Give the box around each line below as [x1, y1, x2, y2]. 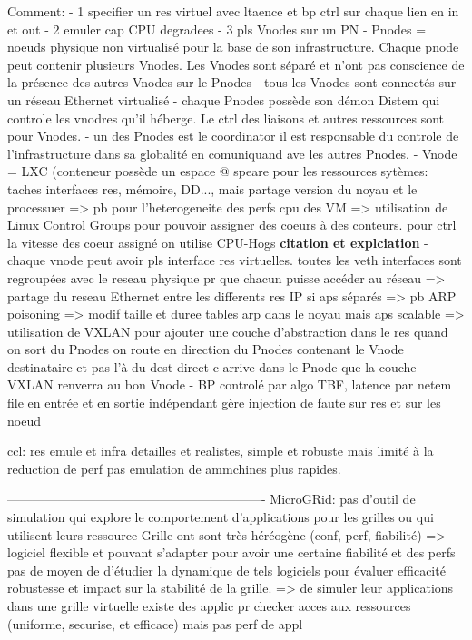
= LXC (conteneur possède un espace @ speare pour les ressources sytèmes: [7, 162, 428, 181]
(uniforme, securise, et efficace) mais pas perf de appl [7, 614, 303, 633]
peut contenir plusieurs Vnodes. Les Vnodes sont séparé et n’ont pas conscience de [7, 54, 465, 74]
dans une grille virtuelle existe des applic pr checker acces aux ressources [7, 596, 411, 615]
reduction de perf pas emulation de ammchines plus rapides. [7, 458, 341, 478]
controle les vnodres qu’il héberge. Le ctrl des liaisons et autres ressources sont [7, 108, 445, 127]
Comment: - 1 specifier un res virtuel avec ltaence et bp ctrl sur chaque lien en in [7, 2, 459, 20]
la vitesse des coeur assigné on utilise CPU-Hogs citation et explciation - [7, 232, 428, 251]
